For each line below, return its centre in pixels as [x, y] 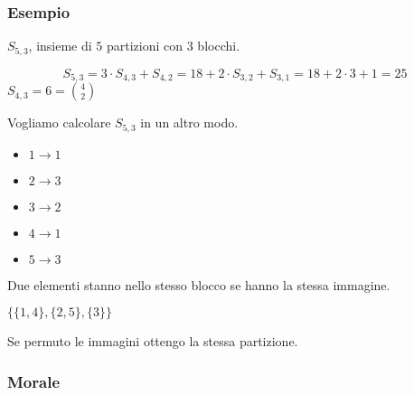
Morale [34, 381]
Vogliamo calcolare [59, 122]
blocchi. [219, 46]
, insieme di [60, 46]
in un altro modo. [189, 122]
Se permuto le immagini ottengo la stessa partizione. [153, 341]
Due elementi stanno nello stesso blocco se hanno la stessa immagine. [199, 284]
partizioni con [145, 46]
